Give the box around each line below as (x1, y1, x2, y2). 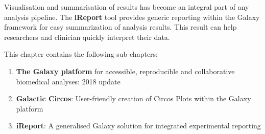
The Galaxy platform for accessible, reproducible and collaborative (16, 65, 235, 76)
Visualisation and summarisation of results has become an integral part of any (4, 2, 249, 12)
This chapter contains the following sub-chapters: (4, 49, 158, 59)
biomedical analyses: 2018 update (16, 76, 121, 86)
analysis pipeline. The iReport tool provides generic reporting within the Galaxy (4, 11, 260, 22)
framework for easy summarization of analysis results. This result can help (4, 21, 237, 32)
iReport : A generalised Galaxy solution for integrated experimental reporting (16, 120, 261, 131)
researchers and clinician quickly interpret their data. (4, 31, 170, 42)
